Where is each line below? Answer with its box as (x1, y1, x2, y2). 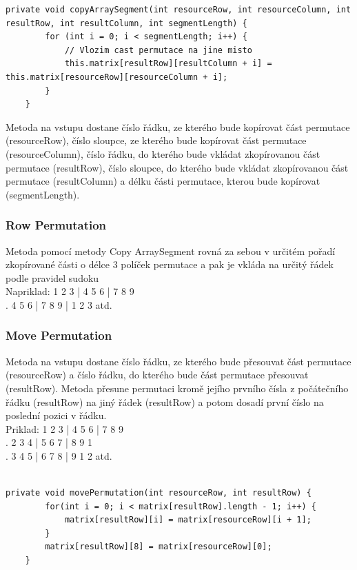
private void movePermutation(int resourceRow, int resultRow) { (6, 488, 312, 498)
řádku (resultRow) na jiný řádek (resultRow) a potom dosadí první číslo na (6, 394, 324, 409)
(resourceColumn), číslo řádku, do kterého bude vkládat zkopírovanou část (6, 146, 320, 161)
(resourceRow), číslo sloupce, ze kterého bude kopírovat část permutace (6, 133, 307, 147)
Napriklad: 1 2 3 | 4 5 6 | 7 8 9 (6, 284, 134, 298)
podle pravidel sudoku (6, 270, 99, 285)
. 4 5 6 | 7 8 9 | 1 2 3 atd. (6, 297, 112, 312)
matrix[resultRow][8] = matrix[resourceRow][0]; (45, 542, 272, 552)
